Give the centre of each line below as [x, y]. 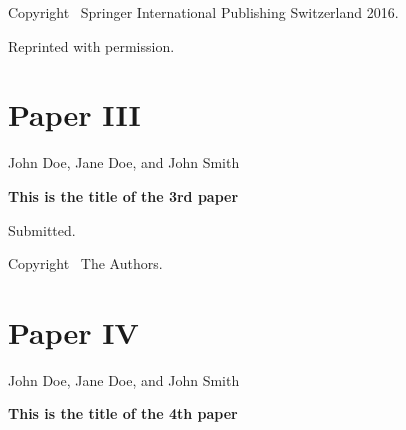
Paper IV [73, 331]
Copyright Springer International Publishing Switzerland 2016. [203, 12]
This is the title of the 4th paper [123, 413]
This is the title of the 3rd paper [123, 195]
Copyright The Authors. [85, 263]
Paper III [74, 114]
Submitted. [42, 229]
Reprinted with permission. [91, 45]
